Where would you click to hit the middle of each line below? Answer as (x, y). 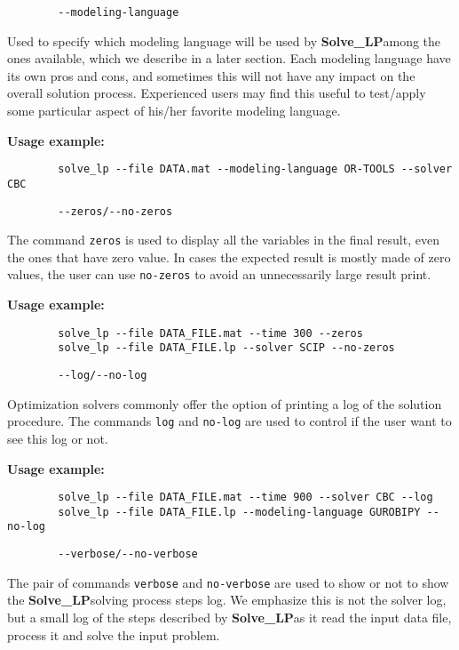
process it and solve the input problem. (114, 634)
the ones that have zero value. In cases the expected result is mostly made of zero (229, 257)
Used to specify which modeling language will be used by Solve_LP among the (224, 40)
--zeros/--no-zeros (115, 211)
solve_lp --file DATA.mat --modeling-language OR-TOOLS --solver (255, 169)
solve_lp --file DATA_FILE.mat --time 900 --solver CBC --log (245, 498)
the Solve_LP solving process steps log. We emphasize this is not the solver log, (227, 600)
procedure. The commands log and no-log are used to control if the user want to (229, 421)
